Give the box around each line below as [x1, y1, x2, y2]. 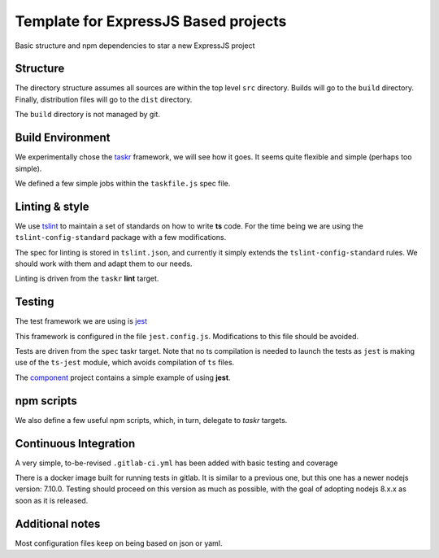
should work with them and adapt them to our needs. [15, 259, 193, 268]
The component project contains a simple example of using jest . [15, 373, 231, 382]
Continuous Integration [15, 436, 136, 451]
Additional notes [15, 517, 101, 530]
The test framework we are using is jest [15, 316, 148, 326]
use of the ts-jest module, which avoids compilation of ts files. [15, 358, 235, 368]
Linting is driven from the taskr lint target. [15, 273, 159, 284]
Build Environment [15, 131, 111, 145]
